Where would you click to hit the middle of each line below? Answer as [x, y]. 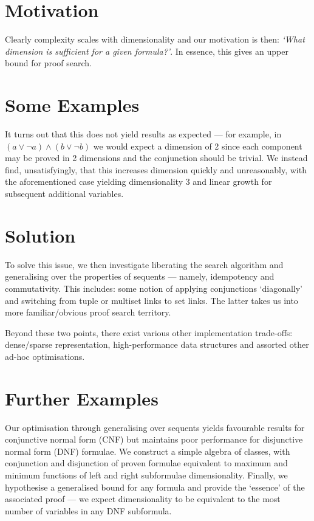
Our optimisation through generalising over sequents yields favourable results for [155, 427]
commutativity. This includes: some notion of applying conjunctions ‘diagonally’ [154, 288]
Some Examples [72, 105]
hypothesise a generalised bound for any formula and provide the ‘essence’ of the [155, 487]
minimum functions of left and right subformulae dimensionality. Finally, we [146, 474]
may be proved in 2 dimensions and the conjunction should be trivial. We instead [156, 158]
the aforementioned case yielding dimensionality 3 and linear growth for [138, 181]
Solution [40, 235]
